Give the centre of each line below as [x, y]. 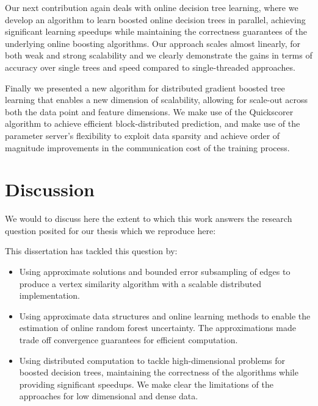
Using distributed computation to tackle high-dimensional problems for [152, 360]
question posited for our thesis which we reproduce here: [110, 230]
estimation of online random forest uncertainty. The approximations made [157, 328]
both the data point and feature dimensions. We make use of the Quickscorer [149, 111]
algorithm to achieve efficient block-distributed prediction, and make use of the [153, 123]
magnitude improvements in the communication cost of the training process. [147, 147]
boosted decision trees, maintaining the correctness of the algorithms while [159, 372]
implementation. [49, 295]
